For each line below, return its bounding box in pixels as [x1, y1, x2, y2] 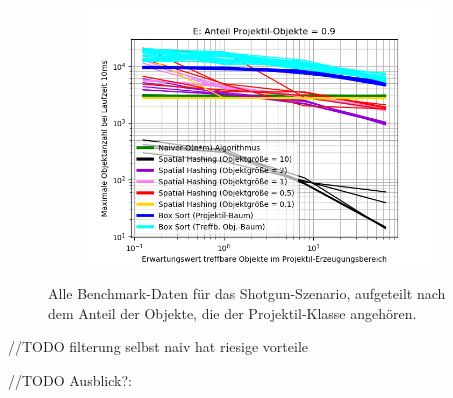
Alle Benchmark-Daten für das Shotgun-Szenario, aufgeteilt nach [48, 283, 446, 304]
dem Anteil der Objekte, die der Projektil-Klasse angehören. [48, 302, 417, 323]
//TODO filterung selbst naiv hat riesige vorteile [8, 336, 308, 357]
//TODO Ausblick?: [8, 369, 132, 390]
